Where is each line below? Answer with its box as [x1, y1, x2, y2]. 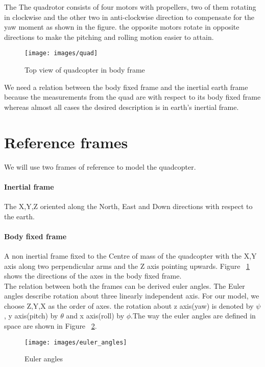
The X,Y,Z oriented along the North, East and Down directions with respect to [4, 200, 253, 211]
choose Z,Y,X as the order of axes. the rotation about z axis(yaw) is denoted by [4, 300, 254, 311]
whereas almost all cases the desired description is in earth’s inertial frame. [4, 101, 239, 112]
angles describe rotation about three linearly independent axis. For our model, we [4, 290, 259, 301]
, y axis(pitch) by [4, 310, 58, 321]
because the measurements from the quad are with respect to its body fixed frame [4, 91, 261, 102]
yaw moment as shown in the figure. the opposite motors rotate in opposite [4, 21, 239, 32]
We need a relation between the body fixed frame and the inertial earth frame [4, 81, 248, 92]
